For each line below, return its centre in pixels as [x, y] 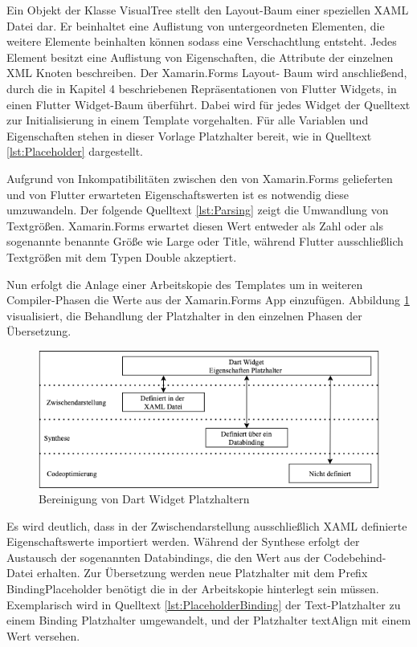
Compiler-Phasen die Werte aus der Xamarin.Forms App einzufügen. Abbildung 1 [208, 300]
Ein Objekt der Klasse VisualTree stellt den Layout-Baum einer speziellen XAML [208, 10]
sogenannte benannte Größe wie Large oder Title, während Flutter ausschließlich [205, 241]
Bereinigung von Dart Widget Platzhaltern [144, 499]
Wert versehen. [43, 635]
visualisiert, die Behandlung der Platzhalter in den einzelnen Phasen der [184, 315]
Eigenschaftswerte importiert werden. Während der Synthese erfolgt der [183, 541]
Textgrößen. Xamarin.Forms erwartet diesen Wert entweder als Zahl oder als [195, 225]
